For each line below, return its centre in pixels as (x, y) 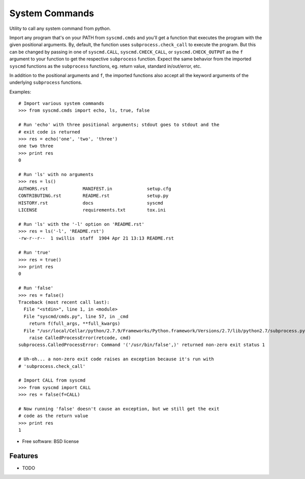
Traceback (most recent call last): (64, 302)
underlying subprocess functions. (46, 82)
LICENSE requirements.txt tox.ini (92, 210)
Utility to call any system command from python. (60, 28)
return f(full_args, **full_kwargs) (74, 324)
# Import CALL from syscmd (52, 380)
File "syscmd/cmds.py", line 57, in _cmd (76, 316)
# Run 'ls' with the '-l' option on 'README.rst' (82, 224)
